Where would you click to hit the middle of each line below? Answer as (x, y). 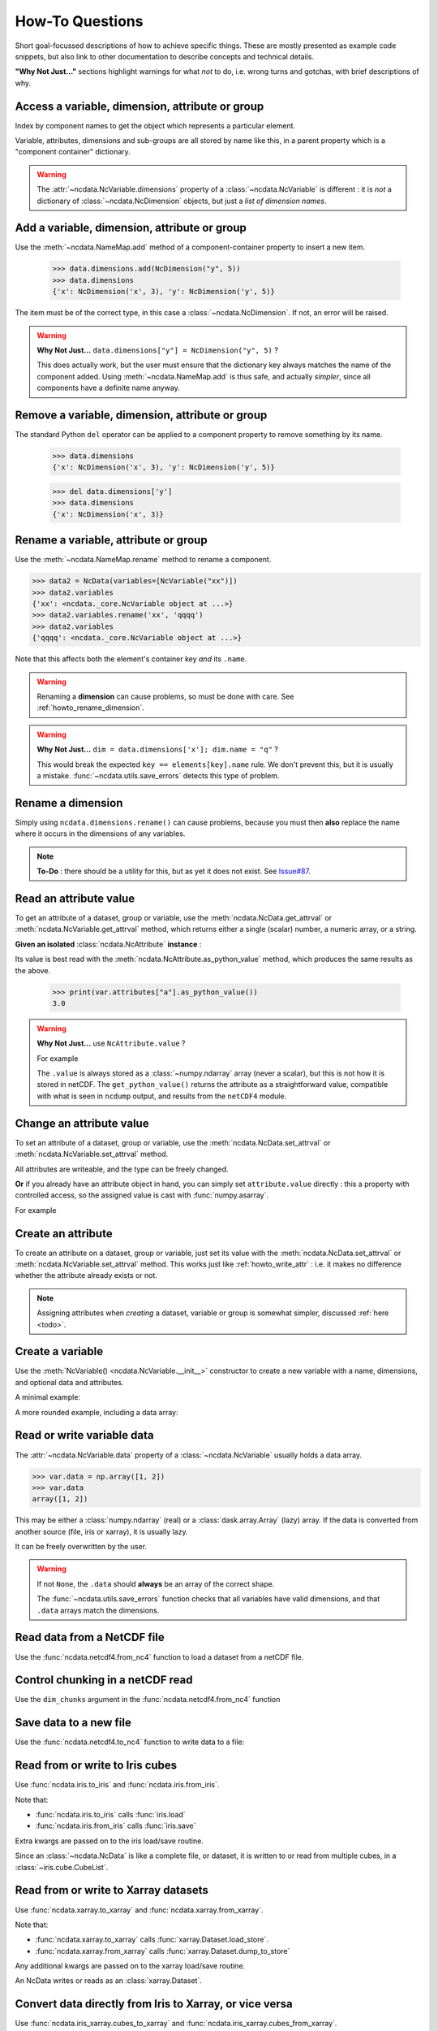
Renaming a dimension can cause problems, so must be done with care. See (165, 697)
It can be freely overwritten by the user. (81, 1547)
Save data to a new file (73, 1723)
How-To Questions (79, 21)
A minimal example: (48, 1397)
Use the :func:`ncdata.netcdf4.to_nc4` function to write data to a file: (130, 1742)
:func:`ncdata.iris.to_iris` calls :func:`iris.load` (110, 1815)
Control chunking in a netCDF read (104, 1680)
